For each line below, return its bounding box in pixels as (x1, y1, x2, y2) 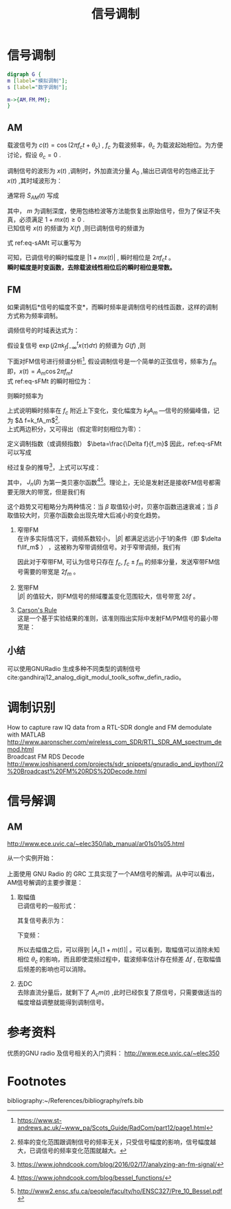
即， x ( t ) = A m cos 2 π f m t (7, 367, 74, 377)
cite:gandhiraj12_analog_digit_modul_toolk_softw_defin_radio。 (7, 673, 186, 681)
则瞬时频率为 (7, 391, 43, 400)
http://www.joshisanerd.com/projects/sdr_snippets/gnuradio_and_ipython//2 (7, 759, 224, 768)
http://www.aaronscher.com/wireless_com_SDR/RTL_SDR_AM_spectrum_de (7, 737, 222, 746)
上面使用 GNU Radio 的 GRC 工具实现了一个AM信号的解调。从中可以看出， (7, 870, 219, 878)
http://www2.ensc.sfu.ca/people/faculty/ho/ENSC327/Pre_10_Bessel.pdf (16, 1187, 223, 1195)
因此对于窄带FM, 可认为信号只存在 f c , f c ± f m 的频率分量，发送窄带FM (16, 558, 214, 568)
